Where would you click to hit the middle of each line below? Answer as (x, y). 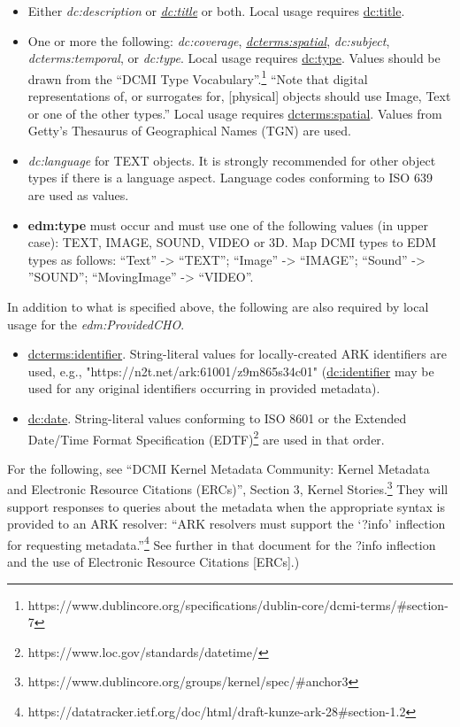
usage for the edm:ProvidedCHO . (96, 324)
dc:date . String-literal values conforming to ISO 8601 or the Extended (217, 418)
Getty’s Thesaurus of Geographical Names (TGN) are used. (189, 131)
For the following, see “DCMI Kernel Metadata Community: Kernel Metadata (218, 468)
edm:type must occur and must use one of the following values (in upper (228, 224)
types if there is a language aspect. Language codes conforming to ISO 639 (230, 178)
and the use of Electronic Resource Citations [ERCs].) (153, 562)
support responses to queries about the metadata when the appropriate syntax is (226, 506)
